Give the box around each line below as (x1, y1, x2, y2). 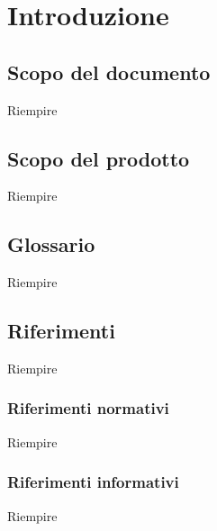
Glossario (7, 230, 95, 258)
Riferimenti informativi (7, 471, 179, 493)
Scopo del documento (7, 58, 211, 85)
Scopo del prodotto (7, 144, 190, 172)
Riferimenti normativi (7, 397, 169, 419)
